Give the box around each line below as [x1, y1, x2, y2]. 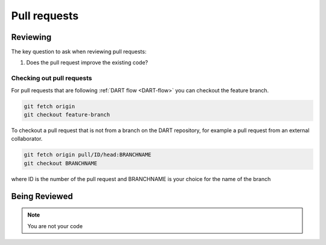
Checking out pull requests [11, 74, 92, 83]
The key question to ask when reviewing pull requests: [11, 48, 147, 56]
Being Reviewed [11, 191, 73, 202]
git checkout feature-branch [24, 111, 110, 118]
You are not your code [27, 222, 83, 229]
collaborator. [11, 135, 43, 142]
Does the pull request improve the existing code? [26, 59, 148, 66]
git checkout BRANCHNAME [24, 160, 98, 167]
